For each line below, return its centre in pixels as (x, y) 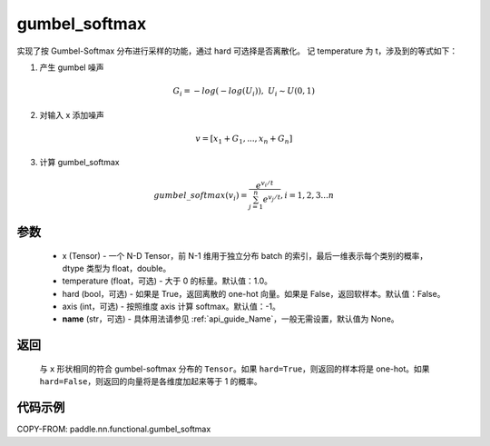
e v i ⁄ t (265, 184)
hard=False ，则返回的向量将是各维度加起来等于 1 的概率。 (151, 382)
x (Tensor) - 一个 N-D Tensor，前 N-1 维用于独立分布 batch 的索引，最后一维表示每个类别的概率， (245, 255)
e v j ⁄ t (272, 198)
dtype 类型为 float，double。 (117, 268)
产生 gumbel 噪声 (72, 67)
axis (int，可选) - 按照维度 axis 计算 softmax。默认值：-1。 (171, 307)
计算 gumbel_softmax (79, 163)
